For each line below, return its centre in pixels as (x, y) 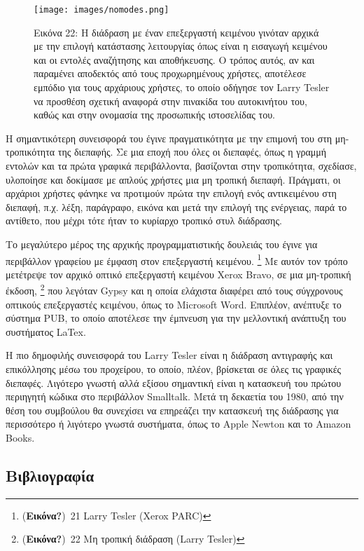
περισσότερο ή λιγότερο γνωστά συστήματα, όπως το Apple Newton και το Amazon (178, 424)
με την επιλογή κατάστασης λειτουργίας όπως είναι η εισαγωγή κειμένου (181, 46)
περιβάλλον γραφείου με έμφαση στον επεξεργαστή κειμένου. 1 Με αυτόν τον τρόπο (177, 259)
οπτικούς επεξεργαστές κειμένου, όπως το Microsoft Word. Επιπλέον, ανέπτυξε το (174, 304)
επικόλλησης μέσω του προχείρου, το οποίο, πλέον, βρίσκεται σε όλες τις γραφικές (174, 369)
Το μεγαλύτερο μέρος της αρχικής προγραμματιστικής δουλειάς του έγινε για (162, 244)
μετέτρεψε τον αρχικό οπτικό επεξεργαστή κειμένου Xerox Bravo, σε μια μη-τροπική (178, 274)
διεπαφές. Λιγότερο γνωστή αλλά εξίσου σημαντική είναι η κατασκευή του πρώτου (174, 382)
